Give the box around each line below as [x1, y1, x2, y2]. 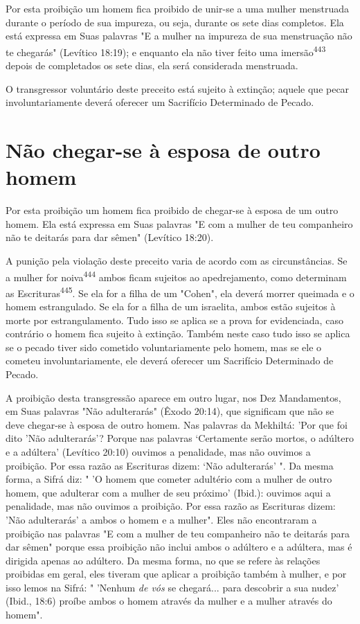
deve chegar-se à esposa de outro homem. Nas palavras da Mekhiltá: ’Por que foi [6, 417, 348, 431]
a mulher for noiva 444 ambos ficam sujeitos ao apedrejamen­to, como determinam [6, 267, 347, 284]
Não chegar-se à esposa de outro [6, 136, 321, 163]
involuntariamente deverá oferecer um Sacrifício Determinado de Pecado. [6, 95, 314, 109]
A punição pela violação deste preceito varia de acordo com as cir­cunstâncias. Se [6, 253, 348, 267]
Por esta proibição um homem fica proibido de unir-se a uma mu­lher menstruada [6, 1, 350, 15]
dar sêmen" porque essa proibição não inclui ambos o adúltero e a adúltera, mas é [6, 540, 352, 554]
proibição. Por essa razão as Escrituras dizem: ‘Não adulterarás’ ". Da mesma [6, 458, 334, 472]
